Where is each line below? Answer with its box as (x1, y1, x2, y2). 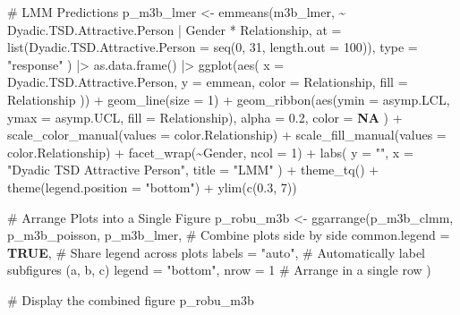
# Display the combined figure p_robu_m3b (7, 290, 254, 309)
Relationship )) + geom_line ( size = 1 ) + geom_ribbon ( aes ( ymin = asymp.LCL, (7, 89, 450, 108)
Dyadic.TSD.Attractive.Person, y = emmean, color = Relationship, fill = (7, 72, 408, 91)
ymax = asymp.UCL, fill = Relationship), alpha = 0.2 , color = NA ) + (7, 107, 403, 126)
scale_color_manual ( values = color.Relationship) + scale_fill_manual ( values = (7, 125, 447, 144)
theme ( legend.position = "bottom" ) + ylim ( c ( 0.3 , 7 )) (7, 177, 297, 196)
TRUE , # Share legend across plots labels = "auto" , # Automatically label (7, 243, 425, 261)
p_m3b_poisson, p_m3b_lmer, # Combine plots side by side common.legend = (7, 226, 450, 244)
